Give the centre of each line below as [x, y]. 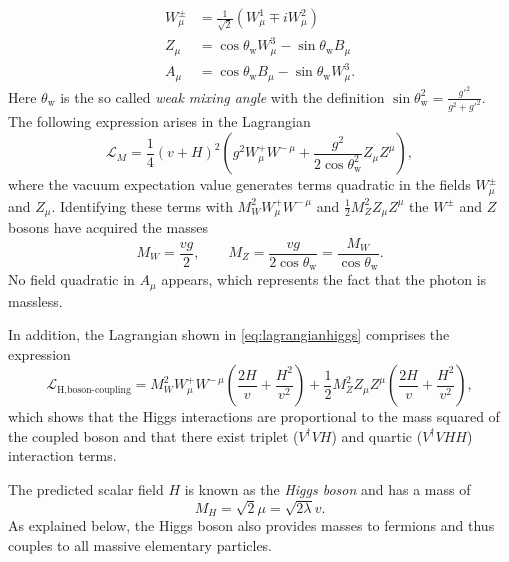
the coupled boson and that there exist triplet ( [153, 435]
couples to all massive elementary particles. [140, 544]
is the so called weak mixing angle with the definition [222, 96]
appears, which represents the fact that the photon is [324, 279]
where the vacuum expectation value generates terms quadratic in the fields [239, 184]
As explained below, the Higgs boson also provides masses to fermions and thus [251, 525]
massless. [35, 300]
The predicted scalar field [86, 489]
